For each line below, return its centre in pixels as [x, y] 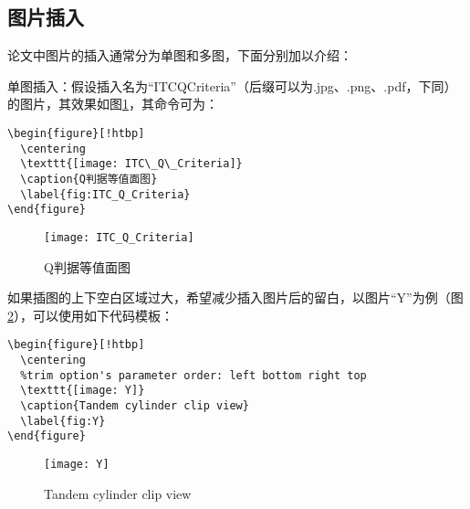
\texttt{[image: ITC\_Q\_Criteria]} [131, 164]
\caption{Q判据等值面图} [89, 179]
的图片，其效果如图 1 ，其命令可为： [113, 104]
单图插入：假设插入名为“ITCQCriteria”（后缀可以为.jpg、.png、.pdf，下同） [232, 85]
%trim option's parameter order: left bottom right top [193, 375]
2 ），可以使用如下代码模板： [90, 315]
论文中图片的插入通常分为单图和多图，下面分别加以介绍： [180, 55]
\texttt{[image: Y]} [83, 391]
